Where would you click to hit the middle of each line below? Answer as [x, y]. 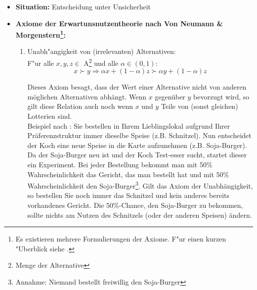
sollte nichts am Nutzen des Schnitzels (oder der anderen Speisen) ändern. [140, 215]
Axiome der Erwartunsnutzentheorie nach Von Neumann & [119, 23]
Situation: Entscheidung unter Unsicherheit [83, 6]
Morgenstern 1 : [41, 34]
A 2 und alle [101, 62]
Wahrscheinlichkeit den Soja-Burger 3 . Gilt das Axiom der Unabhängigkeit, [140, 185]
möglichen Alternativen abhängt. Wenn [87, 96]
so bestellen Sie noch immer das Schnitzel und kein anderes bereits [128, 195]
